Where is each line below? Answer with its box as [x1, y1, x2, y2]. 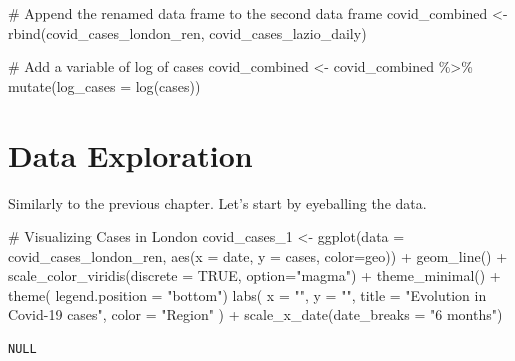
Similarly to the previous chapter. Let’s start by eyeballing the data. [8, 192, 427, 213]
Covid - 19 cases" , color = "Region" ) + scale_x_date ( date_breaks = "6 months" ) [8, 304, 503, 325]
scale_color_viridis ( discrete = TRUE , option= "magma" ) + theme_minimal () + [8, 265, 501, 286]
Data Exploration [8, 134, 253, 175]
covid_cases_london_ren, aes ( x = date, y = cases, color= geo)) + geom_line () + [8, 245, 508, 266]
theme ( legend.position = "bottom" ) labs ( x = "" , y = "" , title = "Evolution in [8, 284, 487, 305]
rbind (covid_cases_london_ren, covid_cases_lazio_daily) [8, 22, 367, 43]
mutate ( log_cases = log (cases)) [8, 75, 201, 96]
